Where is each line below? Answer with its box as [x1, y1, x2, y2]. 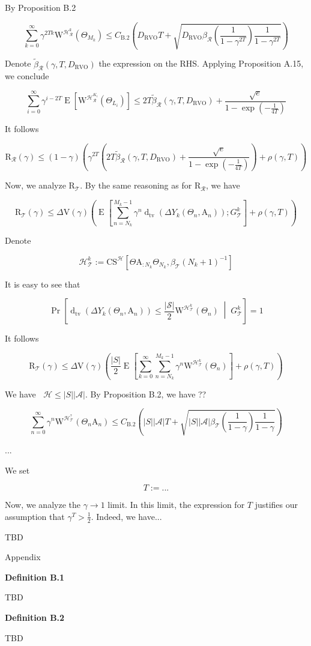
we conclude [5, 70, 49, 82]
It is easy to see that [5, 277, 80, 290]
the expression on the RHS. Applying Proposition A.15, [98, 57, 304, 70]
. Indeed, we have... [91, 510, 162, 522]
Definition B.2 [5, 611, 65, 623]
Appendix [5, 551, 41, 563]
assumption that [5, 510, 65, 522]
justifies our [255, 498, 298, 511]
